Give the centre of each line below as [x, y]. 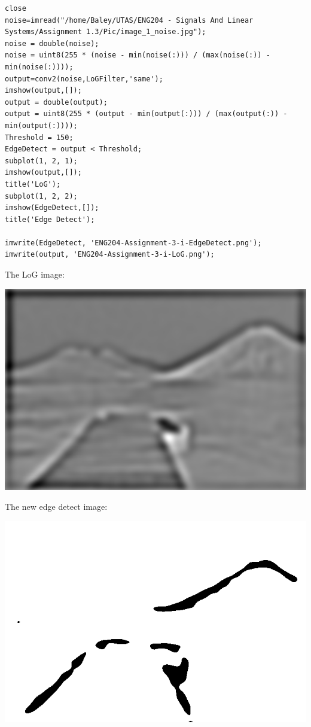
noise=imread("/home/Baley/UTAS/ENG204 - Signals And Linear [129, 20]
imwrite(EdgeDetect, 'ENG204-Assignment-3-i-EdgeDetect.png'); [133, 243]
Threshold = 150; [39, 137]
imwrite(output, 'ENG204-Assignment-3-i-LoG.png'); [110, 255]
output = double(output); [56, 102]
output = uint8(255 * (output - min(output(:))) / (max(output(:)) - [146, 114]
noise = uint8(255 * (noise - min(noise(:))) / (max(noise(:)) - [138, 55]
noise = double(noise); [52, 43]
